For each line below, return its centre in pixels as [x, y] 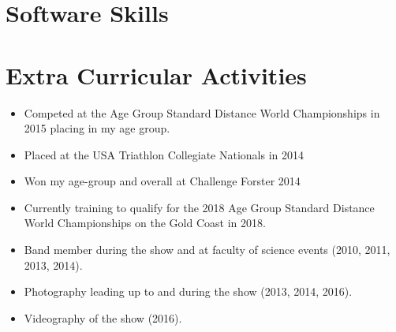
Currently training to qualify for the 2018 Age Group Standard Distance [199, 207]
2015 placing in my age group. [97, 128]
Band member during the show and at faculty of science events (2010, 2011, [207, 250]
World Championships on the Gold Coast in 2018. [145, 223]
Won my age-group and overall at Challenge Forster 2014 [162, 181]
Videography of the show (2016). [103, 317]
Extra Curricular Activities [156, 75]
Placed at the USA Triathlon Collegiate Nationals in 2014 [164, 154]
